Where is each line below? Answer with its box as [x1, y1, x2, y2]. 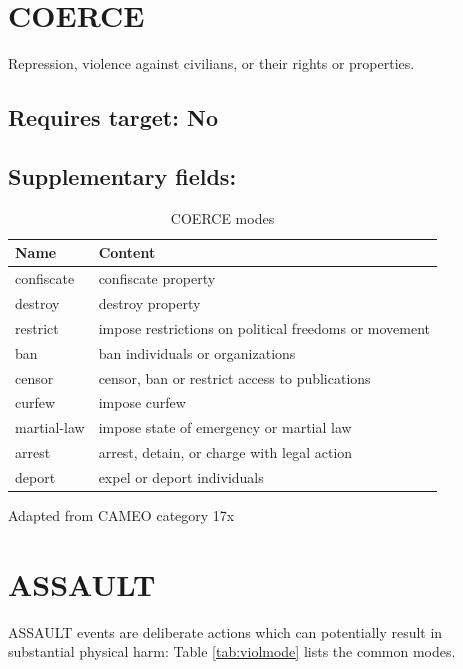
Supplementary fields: [8, 160, 237, 191]
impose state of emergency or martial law [98, 417, 352, 438]
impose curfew [98, 392, 186, 413]
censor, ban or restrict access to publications [98, 367, 371, 388]
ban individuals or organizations [98, 342, 296, 363]
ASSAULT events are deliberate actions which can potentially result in [8, 621, 443, 642]
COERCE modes [170, 207, 275, 228]
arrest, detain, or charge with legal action [98, 442, 353, 463]
